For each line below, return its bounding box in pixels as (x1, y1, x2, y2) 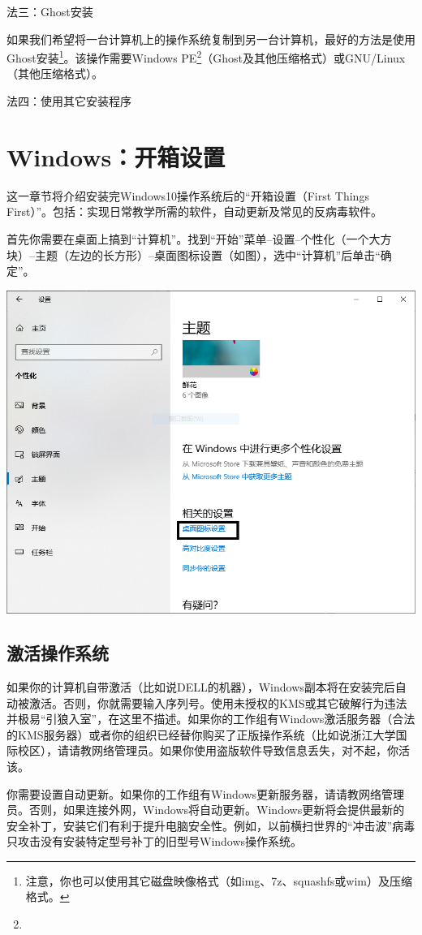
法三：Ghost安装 (6, 3, 93, 19)
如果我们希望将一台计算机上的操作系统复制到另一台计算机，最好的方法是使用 (6, 30, 416, 47)
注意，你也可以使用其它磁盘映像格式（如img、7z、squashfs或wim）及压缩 (25, 872, 413, 889)
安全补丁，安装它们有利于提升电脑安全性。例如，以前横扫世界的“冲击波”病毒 (6, 817, 416, 834)
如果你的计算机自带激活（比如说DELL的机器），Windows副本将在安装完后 (6, 678, 395, 695)
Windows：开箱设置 (6, 140, 226, 173)
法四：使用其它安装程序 (6, 93, 131, 110)
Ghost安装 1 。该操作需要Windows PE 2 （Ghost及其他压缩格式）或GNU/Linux (6, 47, 406, 66)
